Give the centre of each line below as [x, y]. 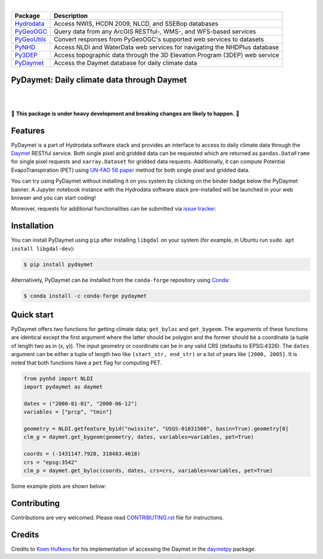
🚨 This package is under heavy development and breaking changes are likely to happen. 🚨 [125, 113]
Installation [32, 226]
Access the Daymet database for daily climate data [126, 63]
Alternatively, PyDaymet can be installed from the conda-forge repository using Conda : [120, 280]
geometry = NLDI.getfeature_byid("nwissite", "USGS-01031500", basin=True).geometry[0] [156, 429]
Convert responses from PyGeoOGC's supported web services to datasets [159, 40]
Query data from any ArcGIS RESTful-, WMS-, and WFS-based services [155, 32]
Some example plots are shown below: [59, 486]
